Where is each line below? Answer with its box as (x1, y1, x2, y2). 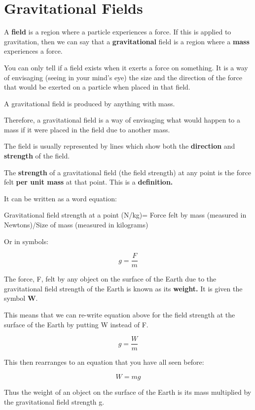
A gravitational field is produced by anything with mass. (4, 98, 175, 108)
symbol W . (4, 293, 38, 303)
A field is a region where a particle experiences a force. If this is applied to (4, 27, 231, 37)
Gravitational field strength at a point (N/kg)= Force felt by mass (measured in (4, 210, 247, 220)
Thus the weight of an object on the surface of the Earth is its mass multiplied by (4, 386, 252, 397)
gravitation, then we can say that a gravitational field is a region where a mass (4, 36, 250, 46)
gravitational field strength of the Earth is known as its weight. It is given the (4, 283, 243, 293)
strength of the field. (4, 151, 70, 161)
